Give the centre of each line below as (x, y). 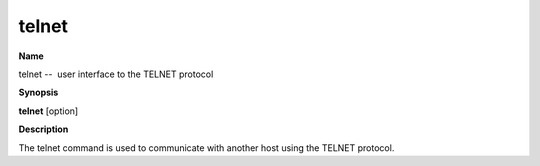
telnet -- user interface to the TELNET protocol (116, 74)
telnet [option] (48, 111)
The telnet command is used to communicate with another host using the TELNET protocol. (206, 147)
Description (43, 129)
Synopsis (38, 92)
